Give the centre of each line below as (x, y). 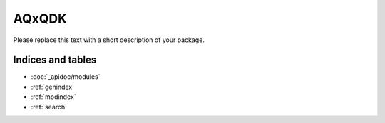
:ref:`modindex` (53, 97)
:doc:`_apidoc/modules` (66, 77)
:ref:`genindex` (53, 87)
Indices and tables (55, 60)
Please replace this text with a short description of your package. (109, 40)
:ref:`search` (49, 107)
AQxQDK (40, 18)
